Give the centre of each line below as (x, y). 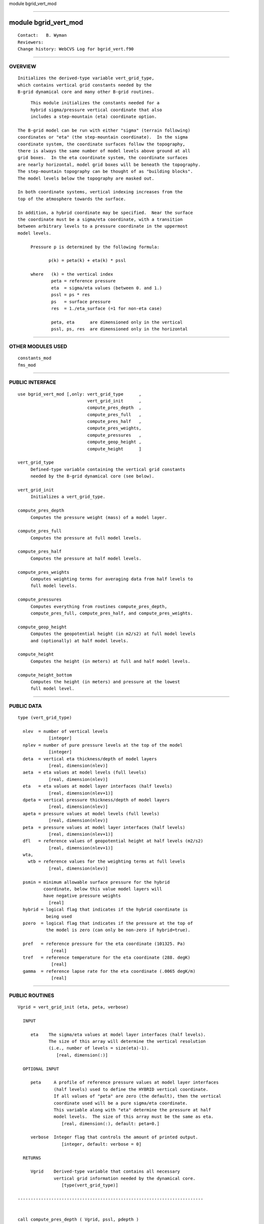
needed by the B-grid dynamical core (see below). (92, 476)
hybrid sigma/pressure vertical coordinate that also (96, 110)
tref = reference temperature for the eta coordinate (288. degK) (107, 957)
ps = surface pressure (81, 302)
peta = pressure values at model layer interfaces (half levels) (104, 827)
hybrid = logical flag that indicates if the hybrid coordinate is (105, 910)
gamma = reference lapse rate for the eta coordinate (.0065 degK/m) (109, 971)
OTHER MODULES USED (38, 346)
